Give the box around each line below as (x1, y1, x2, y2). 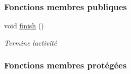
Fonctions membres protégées (4, 59, 127, 71)
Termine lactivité (4, 37, 57, 48)
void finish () (4, 20, 44, 31)
